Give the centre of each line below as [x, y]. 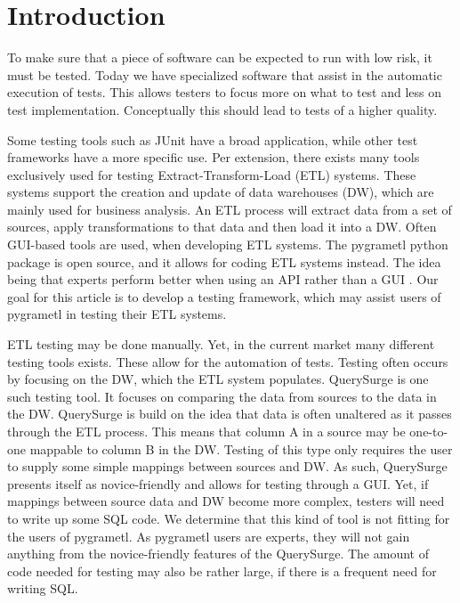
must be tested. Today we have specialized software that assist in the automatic [225, 74]
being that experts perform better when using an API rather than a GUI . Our [223, 279]
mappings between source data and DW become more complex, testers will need [226, 501]
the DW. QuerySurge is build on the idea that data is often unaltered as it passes [230, 414]
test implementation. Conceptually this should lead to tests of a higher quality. [222, 109]
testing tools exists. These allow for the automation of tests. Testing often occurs [228, 361]
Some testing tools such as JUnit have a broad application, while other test [213, 139]
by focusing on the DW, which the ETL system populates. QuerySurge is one [218, 379]
